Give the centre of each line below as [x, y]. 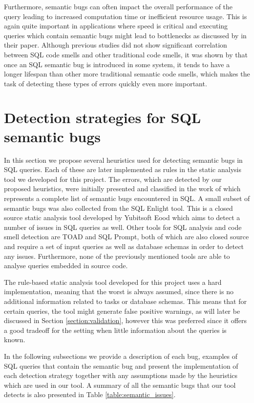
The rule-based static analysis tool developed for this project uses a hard [113, 282]
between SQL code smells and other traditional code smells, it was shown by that [126, 54]
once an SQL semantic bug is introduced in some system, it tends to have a [117, 64]
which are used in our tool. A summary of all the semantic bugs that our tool [120, 385]
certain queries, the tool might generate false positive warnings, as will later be [122, 311]
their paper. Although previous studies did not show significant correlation [116, 45]
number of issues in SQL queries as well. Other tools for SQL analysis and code [123, 227]
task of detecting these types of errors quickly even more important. [106, 83]
